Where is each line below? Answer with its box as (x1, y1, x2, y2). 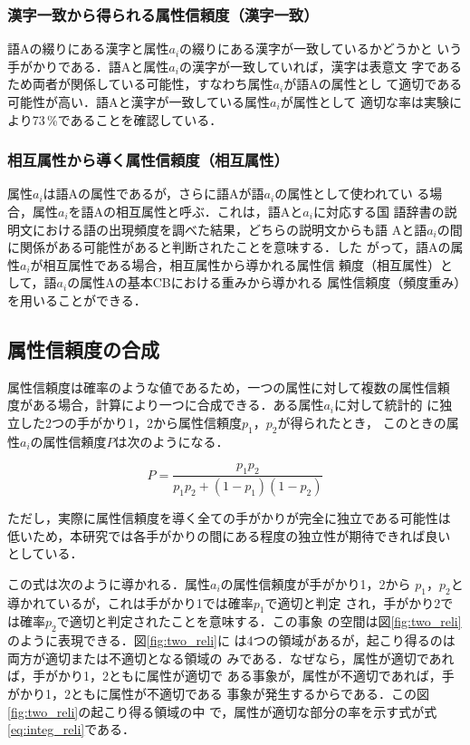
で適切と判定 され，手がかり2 (264, 593, 441, 612)
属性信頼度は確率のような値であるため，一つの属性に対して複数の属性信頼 (7, 377, 450, 396)
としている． (7, 544, 83, 563)
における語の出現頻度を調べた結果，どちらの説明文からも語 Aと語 (32, 219, 427, 238)
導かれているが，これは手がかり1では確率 (7, 593, 254, 612)
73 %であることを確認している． (32, 110, 223, 129)
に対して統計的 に (334, 395, 440, 414)
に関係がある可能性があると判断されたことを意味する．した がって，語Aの (7, 237, 451, 256)
